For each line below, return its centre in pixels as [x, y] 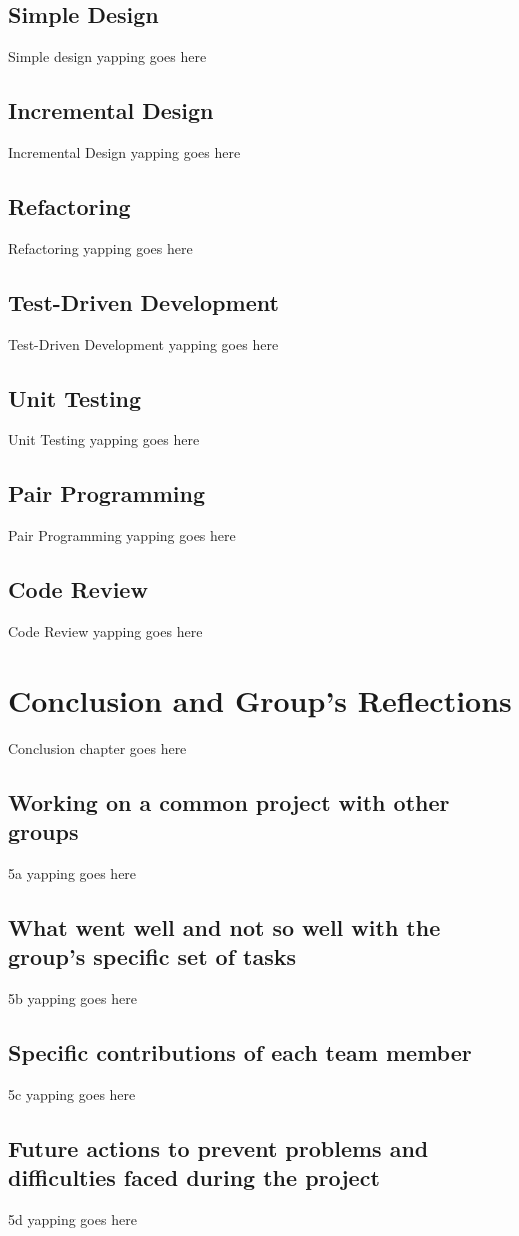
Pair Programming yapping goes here [122, 535]
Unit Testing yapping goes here [104, 439]
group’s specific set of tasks [152, 956]
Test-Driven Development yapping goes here [143, 343]
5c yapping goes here [72, 1093]
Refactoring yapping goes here [100, 247]
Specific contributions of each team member [240, 1052]
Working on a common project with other [229, 801]
